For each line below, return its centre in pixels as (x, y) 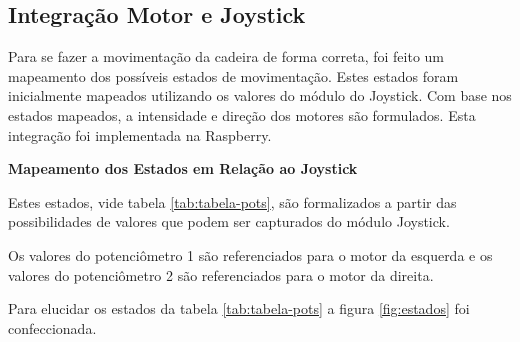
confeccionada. (52, 327)
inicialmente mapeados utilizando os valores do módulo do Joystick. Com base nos (260, 95)
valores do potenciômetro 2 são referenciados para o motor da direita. (221, 274)
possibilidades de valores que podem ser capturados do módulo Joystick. (229, 221)
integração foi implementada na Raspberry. (140, 134)
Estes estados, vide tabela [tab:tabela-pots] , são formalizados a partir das (232, 201)
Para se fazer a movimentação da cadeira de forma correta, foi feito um (226, 56)
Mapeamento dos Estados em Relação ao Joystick (183, 168)
